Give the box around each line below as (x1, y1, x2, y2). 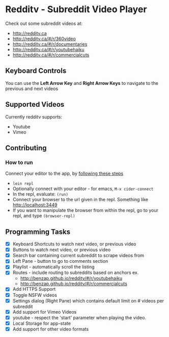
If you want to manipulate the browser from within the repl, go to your (12, 207, 159, 213)
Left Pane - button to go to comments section (12, 258, 108, 264)
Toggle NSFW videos (12, 292, 58, 298)
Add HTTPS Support (12, 286, 56, 292)
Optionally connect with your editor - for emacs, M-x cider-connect (12, 186, 154, 192)
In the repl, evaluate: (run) (12, 191, 69, 197)
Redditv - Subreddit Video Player (5, 4, 147, 15)
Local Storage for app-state (12, 320, 71, 326)
